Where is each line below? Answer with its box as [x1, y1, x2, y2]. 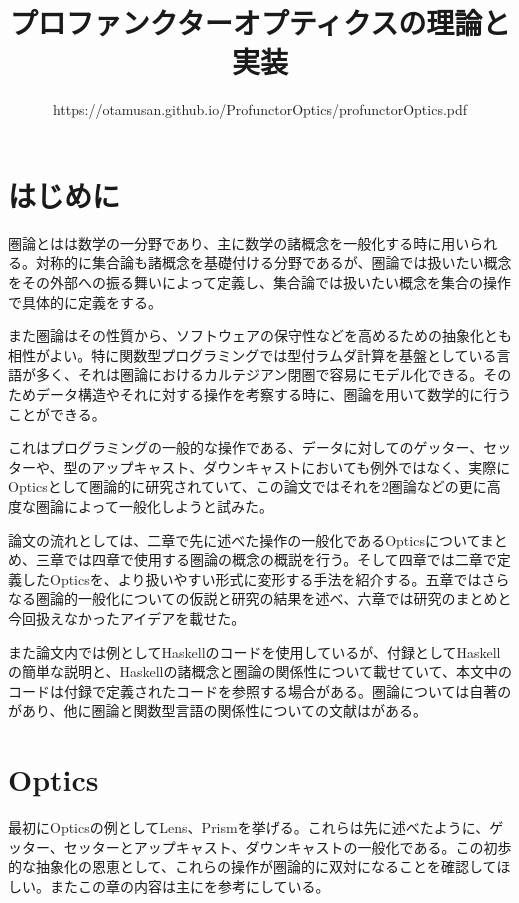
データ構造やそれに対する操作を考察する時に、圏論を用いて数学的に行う [35, 384, 512, 404]
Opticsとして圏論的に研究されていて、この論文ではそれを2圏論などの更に [8, 476, 487, 497]
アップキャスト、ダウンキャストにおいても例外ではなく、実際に [91, 456, 511, 477]
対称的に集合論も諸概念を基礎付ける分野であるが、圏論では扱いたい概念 [35, 252, 512, 273]
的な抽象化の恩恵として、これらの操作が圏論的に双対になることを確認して [8, 856, 497, 877]
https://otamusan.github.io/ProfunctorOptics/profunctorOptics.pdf [52, 99, 468, 120]
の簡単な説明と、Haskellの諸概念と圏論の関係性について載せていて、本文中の [8, 661, 512, 682]
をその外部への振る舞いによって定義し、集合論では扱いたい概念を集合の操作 [8, 272, 511, 293]
